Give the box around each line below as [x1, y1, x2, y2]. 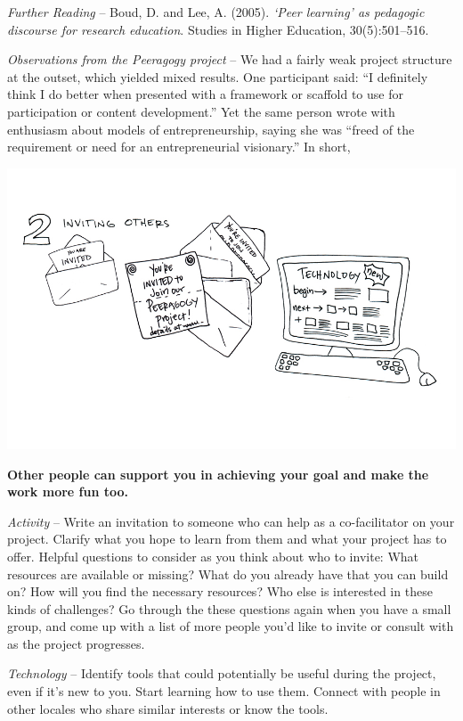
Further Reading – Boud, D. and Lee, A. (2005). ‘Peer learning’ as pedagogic [7, 3, 425, 20]
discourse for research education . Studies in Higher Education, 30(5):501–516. [7, 20, 429, 38]
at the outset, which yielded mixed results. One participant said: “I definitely [7, 67, 428, 86]
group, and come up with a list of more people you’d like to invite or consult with [7, 617, 454, 635]
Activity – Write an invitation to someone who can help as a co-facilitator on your [7, 512, 455, 530]
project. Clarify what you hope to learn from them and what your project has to [7, 529, 447, 548]
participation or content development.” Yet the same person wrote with [7, 102, 395, 120]
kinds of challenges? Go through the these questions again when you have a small [7, 599, 451, 618]
